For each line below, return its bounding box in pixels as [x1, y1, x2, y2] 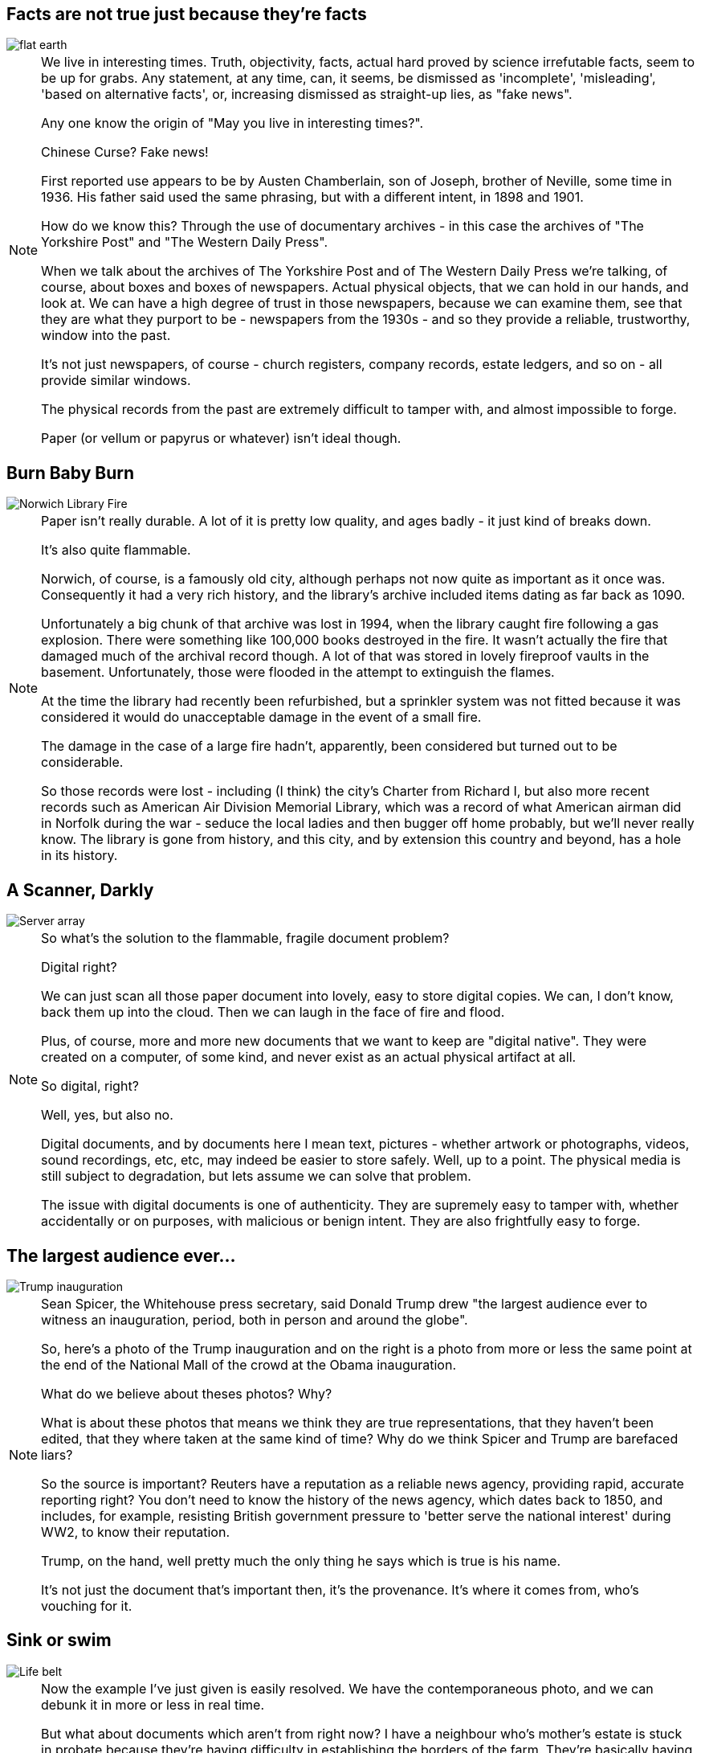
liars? [41, 1446, 73, 1463]
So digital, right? [41, 1078, 139, 1095]
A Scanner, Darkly [6, 879, 154, 900]
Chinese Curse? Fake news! [41, 144, 209, 161]
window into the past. [41, 327, 171, 344]
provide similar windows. [41, 372, 191, 389]
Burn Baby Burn [6, 462, 135, 483]
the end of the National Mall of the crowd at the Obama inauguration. [41, 1356, 457, 1373]
